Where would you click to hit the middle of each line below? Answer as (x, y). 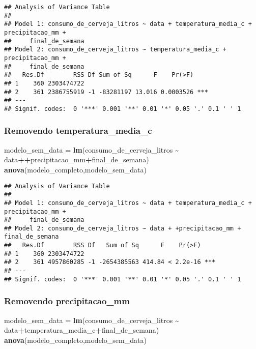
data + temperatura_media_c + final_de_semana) (82, 330)
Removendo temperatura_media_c (78, 130)
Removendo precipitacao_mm (67, 301)
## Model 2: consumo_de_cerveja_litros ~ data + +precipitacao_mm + (123, 228)
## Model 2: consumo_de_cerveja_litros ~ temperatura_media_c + (115, 50)
